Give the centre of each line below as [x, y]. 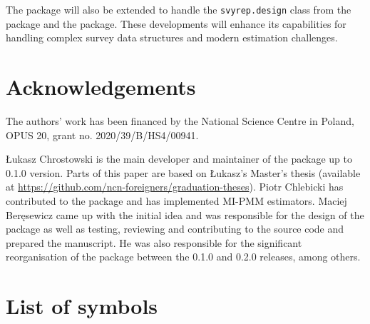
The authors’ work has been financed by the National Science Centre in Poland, [180, 120]
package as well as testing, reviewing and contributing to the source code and [175, 229]
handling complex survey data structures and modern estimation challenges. [172, 37]
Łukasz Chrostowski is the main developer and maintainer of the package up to [179, 159]
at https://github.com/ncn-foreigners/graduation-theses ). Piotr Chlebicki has [175, 187]
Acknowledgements [101, 87]
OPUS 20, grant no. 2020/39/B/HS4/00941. [102, 135]
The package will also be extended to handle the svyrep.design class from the [179, 9]
